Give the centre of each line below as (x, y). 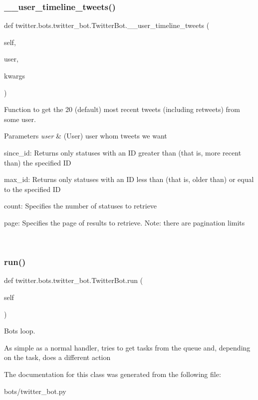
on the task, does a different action (57, 357)
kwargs (15, 75)
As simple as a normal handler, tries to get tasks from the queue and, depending (127, 347)
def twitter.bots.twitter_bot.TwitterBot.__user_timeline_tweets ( (107, 25)
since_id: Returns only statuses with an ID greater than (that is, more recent (123, 152)
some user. (20, 119)
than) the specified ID (38, 162)
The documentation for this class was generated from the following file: (113, 374)
